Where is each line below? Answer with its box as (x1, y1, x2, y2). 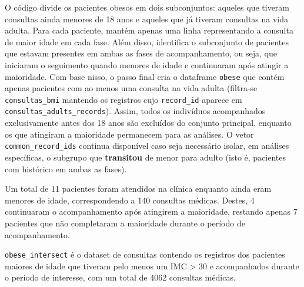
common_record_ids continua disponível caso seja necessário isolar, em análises (5, 139, 289, 152)
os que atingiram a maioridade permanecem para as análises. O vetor (5, 128, 254, 140)
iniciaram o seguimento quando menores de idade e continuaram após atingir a (5, 58, 289, 71)
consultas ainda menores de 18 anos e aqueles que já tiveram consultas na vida (5, 12, 289, 25)
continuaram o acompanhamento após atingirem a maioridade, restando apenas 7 (5, 205, 298, 218)
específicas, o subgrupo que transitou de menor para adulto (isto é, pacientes (5, 151, 286, 163)
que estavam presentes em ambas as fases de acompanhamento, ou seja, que (5, 47, 277, 59)
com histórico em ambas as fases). (5, 162, 127, 175)
